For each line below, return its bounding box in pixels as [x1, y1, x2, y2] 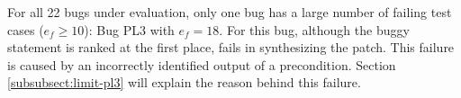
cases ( [7, 20, 44, 39]
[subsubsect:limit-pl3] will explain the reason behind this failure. [7, 73, 361, 92]
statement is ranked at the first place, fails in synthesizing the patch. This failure [7, 38, 455, 57]
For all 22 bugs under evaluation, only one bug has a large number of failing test [7, 3, 452, 21]
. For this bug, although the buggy [219, 20, 410, 39]
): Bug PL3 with [84, 20, 175, 39]
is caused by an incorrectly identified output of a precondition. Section [7, 55, 396, 74]
